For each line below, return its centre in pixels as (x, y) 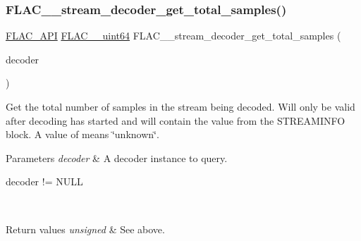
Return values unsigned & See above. (85, 229)
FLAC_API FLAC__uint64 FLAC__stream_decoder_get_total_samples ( (173, 36)
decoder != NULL (44, 181)
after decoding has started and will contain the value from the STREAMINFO (176, 120)
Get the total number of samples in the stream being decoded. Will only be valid (180, 106)
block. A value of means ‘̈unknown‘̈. (82, 134)
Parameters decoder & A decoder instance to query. (117, 157)
